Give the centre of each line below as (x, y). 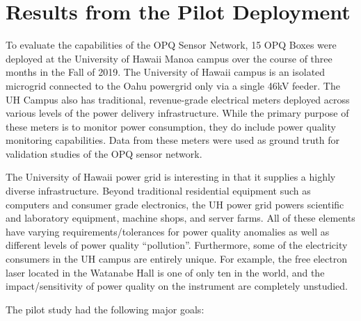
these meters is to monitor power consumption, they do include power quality (171, 126)
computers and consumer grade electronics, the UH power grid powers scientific (175, 204)
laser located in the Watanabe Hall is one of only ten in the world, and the (165, 272)
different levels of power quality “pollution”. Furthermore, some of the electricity (177, 245)
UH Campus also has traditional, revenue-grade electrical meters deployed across (178, 99)
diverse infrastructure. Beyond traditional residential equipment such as (158, 191)
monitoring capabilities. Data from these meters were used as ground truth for (173, 140)
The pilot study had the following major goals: (105, 309)
